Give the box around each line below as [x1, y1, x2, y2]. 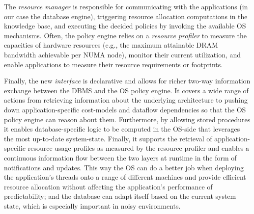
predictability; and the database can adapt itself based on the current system [4, 191, 236, 201]
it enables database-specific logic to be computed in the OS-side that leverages [4, 124, 240, 134]
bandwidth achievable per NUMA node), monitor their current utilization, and [4, 49, 241, 59]
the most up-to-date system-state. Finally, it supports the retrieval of [4, 133, 212, 143]
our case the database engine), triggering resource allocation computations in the [4, 11, 248, 21]
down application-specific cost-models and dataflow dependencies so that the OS [4, 104, 246, 114]
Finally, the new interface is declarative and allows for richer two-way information [4, 76, 251, 86]
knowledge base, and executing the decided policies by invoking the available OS [4, 21, 246, 31]
